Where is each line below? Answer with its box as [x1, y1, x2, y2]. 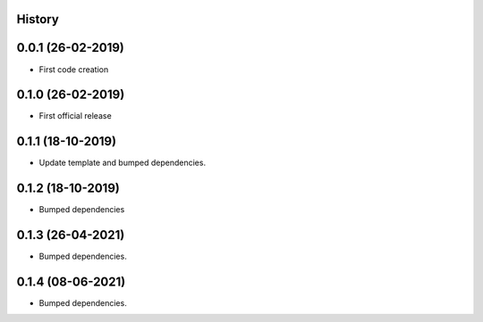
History [16, 12, 60, 27]
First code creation [38, 63, 109, 75]
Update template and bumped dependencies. [38, 157, 206, 169]
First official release [38, 111, 112, 121]
